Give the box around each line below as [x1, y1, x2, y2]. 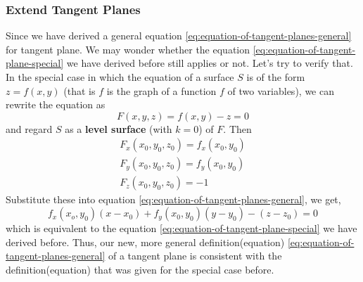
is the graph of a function [106, 83, 217, 98]
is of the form [246, 70, 305, 84]
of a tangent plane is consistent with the [108, 248, 282, 263]
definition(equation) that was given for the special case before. [6, 262, 274, 276]
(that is [63, 83, 96, 98]
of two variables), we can [227, 83, 334, 98]
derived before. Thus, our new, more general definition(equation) [6, 234, 285, 249]
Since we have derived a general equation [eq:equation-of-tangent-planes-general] [6, 28, 352, 43]
